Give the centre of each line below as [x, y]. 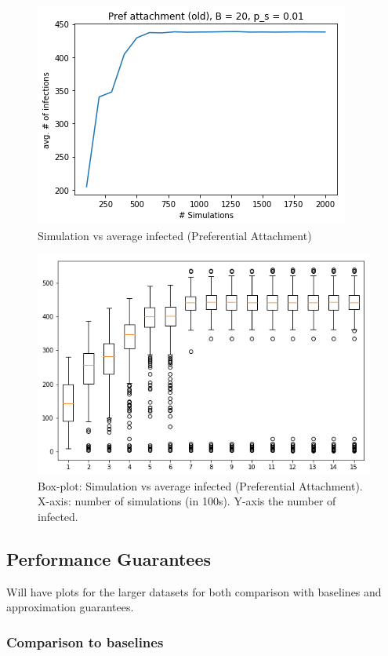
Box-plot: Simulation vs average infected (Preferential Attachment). [200, 485]
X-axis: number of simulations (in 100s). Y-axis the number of [187, 501]
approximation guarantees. [70, 607]
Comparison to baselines [85, 641]
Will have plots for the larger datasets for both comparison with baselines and [194, 591]
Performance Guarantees [109, 558]
